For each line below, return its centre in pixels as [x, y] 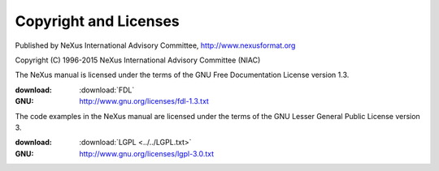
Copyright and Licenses [98, 21]
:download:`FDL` [107, 90]
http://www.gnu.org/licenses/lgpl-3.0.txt [147, 153]
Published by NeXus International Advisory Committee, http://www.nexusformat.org [155, 45]
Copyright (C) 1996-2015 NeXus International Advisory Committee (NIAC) [138, 60]
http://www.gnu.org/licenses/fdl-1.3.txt [144, 101]
